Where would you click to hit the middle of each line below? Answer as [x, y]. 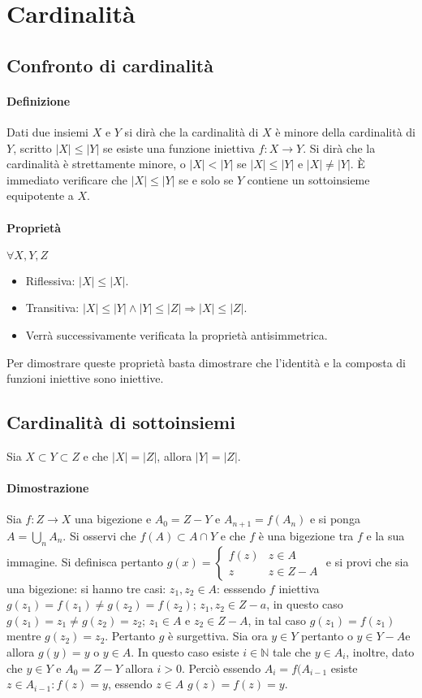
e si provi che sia [367, 561]
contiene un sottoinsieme [308, 179]
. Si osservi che [99, 535]
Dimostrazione [48, 488]
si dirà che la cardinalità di [192, 131]
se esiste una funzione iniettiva [179, 147]
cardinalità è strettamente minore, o [96, 164]
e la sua [385, 535]
